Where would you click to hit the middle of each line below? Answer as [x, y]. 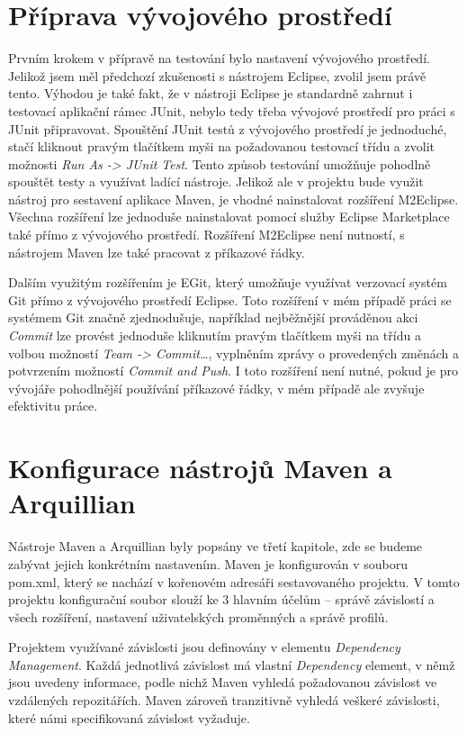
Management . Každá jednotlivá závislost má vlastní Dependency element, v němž [232, 664]
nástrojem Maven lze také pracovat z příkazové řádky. [157, 252]
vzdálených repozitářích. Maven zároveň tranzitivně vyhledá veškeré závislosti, [224, 700]
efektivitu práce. [53, 406]
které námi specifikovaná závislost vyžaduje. [129, 717]
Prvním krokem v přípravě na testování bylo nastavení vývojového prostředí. [219, 58]
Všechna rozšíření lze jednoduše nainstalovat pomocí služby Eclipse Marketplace [229, 217]
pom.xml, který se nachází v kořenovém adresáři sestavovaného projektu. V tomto [234, 581]
